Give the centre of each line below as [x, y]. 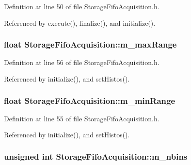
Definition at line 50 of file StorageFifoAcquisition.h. [82, 6]
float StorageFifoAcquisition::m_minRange [90, 100]
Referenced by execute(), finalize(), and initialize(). [80, 23]
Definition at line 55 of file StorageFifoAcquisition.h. [82, 118]
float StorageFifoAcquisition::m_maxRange [90, 44]
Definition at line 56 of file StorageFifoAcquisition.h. [82, 62]
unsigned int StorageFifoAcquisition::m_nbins [96, 156]
